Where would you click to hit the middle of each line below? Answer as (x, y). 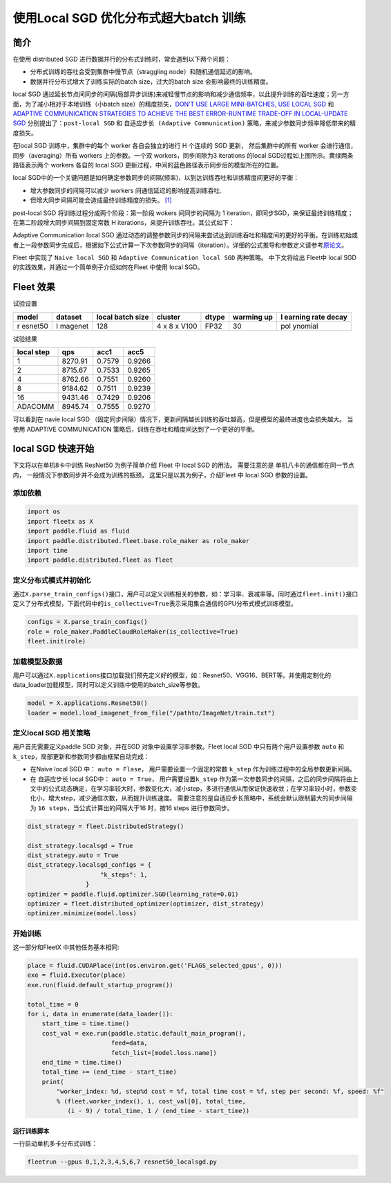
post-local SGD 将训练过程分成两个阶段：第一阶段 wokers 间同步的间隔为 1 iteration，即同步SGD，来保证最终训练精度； (183, 213)
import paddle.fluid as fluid (78, 531)
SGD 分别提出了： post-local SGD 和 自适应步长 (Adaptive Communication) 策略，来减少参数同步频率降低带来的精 (184, 123)
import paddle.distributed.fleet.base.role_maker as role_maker (139, 541)
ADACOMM (36, 407)
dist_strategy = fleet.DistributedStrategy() (106, 826)
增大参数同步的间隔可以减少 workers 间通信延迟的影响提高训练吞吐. (126, 190)
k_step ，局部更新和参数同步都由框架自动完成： (81, 756)
